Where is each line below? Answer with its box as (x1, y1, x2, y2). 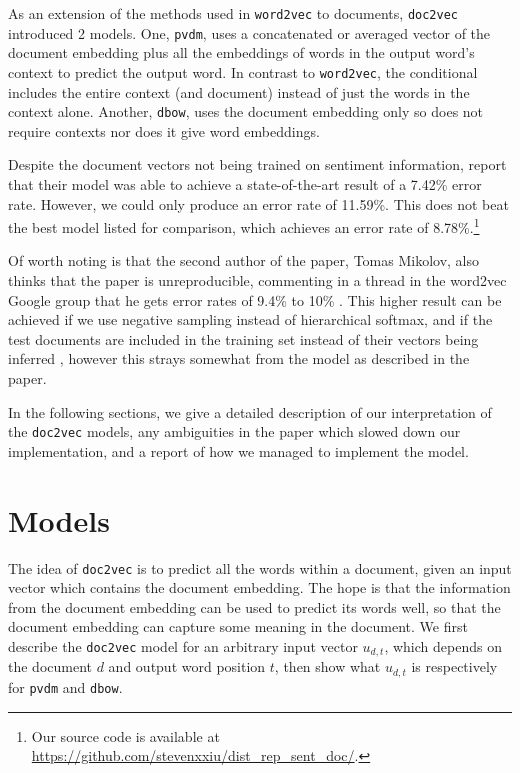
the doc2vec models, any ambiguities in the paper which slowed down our (8, 421, 461, 442)
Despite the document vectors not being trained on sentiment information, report (8, 154, 507, 175)
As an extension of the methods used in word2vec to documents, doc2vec (8, 3, 458, 23)
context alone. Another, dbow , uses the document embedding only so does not (8, 101, 484, 122)
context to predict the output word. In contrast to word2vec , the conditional (8, 61, 478, 82)
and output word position (108, 656, 266, 677)
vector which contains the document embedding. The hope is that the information (8, 577, 511, 598)
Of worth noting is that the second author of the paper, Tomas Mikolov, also (8, 250, 480, 271)
